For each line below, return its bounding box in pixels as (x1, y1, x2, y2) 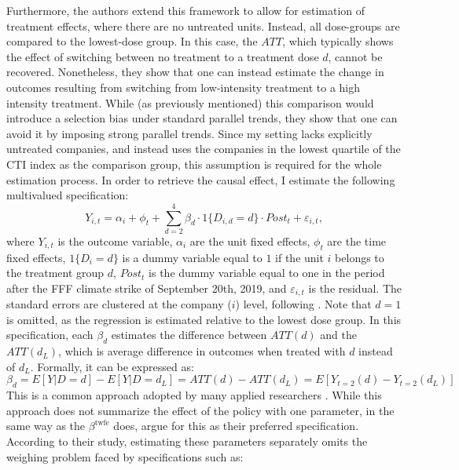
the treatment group (6, 264, 105, 281)
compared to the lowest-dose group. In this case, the (6, 33, 258, 49)
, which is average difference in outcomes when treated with (58, 343, 346, 359)
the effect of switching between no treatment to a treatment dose (6, 48, 319, 64)
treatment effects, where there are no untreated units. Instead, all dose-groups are (6, 17, 400, 34)
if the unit (275, 249, 324, 265)
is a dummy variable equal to (122, 249, 263, 265)
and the (320, 326, 358, 343)
